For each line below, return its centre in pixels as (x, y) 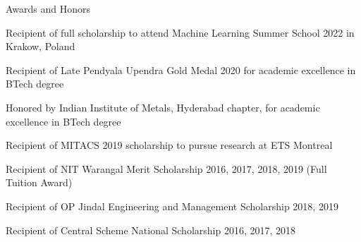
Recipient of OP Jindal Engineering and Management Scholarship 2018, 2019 (172, 206)
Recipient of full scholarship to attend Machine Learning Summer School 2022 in (180, 32)
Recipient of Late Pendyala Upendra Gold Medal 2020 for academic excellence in (181, 69)
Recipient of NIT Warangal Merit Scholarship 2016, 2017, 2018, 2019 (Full (166, 168)
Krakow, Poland (41, 46)
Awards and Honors (48, 8)
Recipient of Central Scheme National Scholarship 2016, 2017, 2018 (151, 230)
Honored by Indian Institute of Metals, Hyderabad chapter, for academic (163, 107)
